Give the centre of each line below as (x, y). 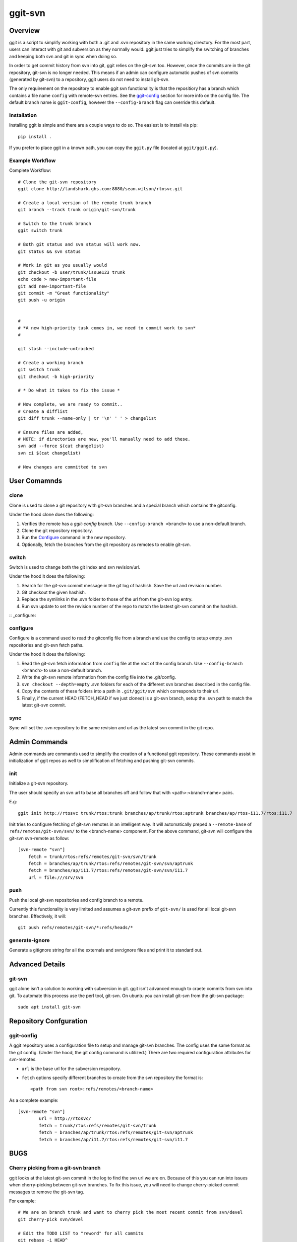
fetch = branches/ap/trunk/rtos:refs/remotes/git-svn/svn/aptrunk (111, 864)
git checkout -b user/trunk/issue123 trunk (72, 272)
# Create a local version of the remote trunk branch (85, 203)
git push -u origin (42, 300)
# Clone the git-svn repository (57, 182)
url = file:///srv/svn (56, 877)
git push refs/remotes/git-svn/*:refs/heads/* (76, 928)
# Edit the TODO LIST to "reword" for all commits (81, 1233)
